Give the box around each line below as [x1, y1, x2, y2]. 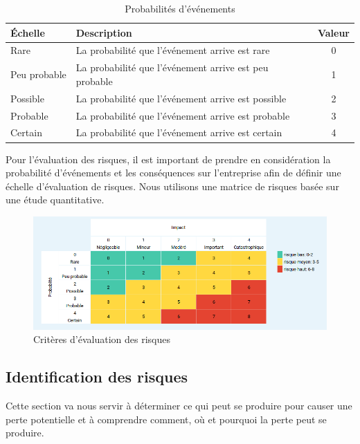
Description [75, 25, 132, 39]
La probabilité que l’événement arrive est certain [75, 125, 282, 140]
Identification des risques [6, 366, 188, 387]
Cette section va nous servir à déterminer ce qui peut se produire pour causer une [6, 398, 352, 413]
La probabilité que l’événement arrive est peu [75, 60, 269, 75]
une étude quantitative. [6, 192, 105, 207]
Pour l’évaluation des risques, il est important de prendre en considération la [6, 151, 331, 166]
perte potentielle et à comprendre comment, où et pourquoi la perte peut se [6, 411, 327, 426]
